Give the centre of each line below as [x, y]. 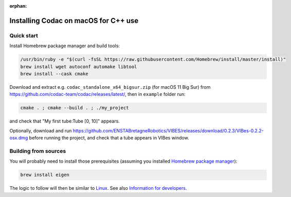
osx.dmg [19, 138]
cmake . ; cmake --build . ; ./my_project [75, 108]
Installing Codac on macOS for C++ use [74, 21]
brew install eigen [45, 175]
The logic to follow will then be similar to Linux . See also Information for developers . [98, 188]
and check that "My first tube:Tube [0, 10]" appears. [65, 121]
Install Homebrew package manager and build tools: [65, 46]
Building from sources [38, 151]
